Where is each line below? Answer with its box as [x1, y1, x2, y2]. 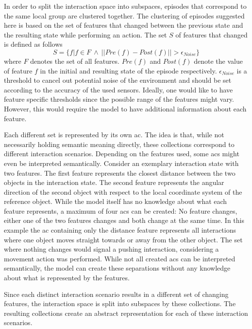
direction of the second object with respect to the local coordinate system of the [4, 186, 242, 197]
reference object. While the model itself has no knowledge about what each [4, 196, 227, 206]
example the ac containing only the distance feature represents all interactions [4, 225, 236, 235]
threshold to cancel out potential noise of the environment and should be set [4, 75, 232, 85]
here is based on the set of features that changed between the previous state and [4, 20, 243, 30]
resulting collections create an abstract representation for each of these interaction [4, 308, 248, 318]
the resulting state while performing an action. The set [4, 29, 167, 39]
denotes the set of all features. [30, 55, 119, 66]
